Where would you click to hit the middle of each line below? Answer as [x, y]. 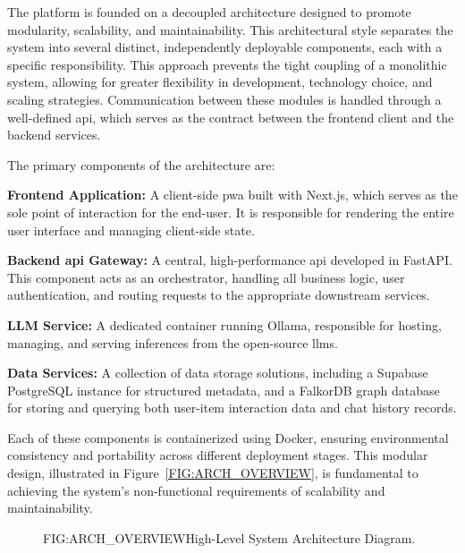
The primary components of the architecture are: [141, 164]
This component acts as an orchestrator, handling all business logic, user [206, 277]
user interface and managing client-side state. [131, 230]
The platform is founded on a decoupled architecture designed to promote [209, 12]
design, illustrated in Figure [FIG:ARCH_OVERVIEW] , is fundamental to [213, 473]
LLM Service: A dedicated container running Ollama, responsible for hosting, [224, 324]
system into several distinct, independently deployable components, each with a [225, 47]
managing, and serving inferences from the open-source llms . [173, 342]
